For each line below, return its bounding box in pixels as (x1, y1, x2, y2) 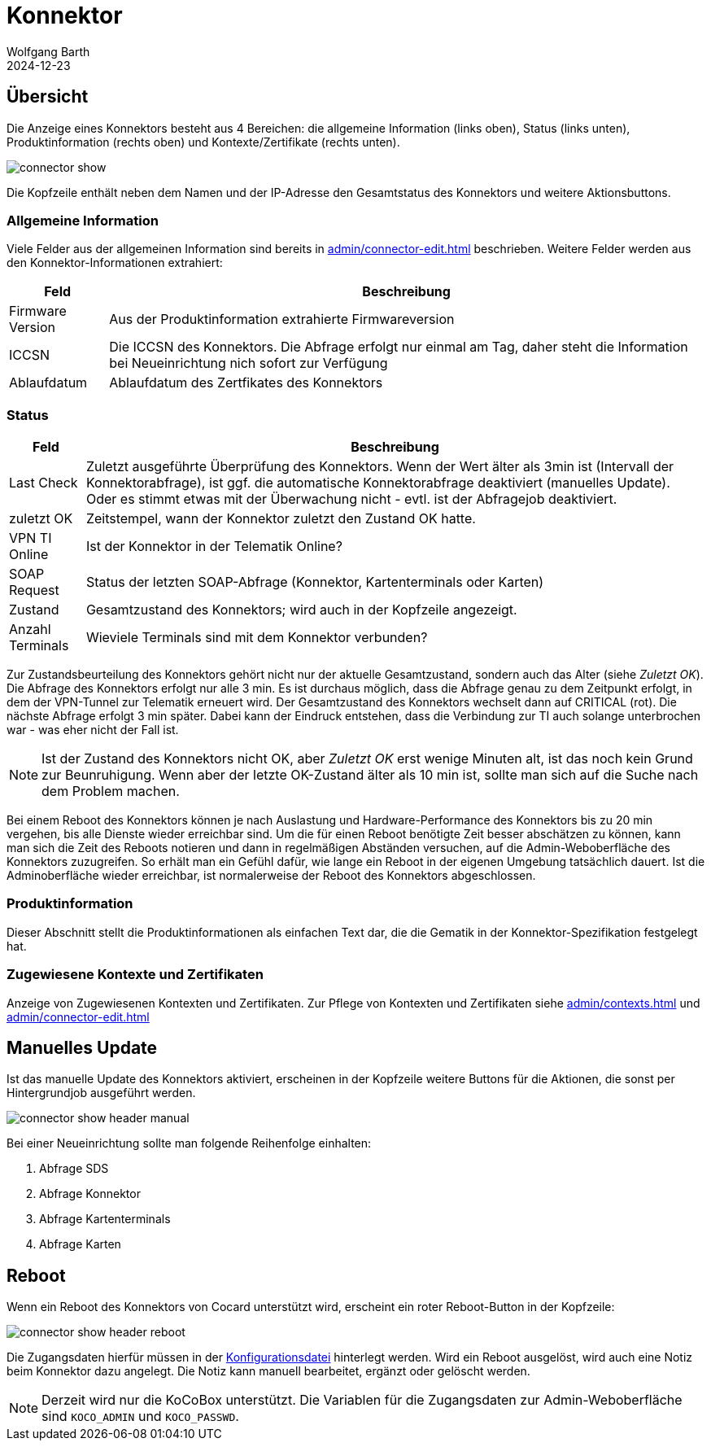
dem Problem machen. (41, 783, 180, 800)
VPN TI (9, 530, 52, 547)
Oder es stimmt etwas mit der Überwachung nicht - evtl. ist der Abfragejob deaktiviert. (85, 491, 617, 508)
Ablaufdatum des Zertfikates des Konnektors (109, 374, 383, 391)
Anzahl (9, 621, 51, 638)
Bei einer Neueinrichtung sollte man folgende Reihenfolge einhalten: (7, 1136, 372, 1151)
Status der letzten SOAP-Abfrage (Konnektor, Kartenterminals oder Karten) (85, 574, 544, 591)
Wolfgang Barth (7, 44, 90, 59)
